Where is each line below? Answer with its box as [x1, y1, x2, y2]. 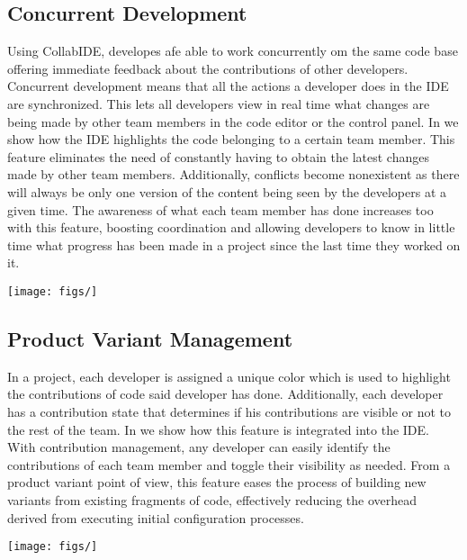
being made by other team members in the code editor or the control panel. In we [7, 112, 459, 131]
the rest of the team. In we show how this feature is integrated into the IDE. [7, 420, 429, 438]
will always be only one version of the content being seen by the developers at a [7, 182, 447, 201]
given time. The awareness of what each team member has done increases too [7, 200, 434, 219]
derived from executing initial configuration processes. [7, 508, 304, 527]
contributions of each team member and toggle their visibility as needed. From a [7, 455, 451, 474]
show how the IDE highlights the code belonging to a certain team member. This [7, 130, 455, 149]
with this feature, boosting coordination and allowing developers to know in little [7, 218, 455, 237]
